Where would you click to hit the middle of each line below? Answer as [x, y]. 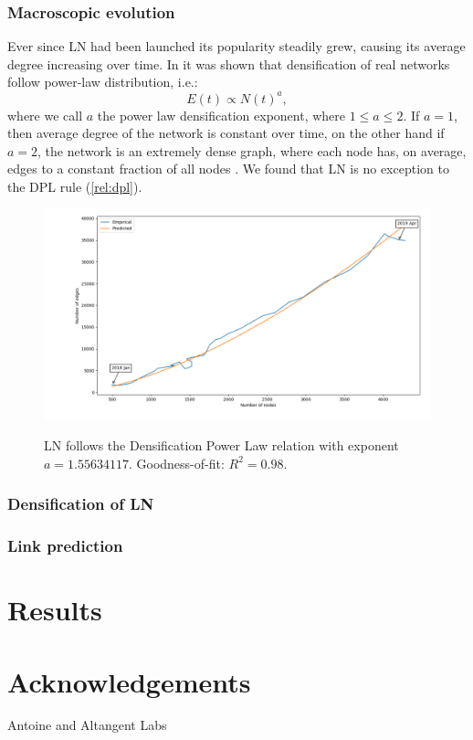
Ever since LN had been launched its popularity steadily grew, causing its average [236, 46]
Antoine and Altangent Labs [87, 725]
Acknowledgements [129, 681]
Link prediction [65, 546]
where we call [45, 115]
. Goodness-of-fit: [176, 463]
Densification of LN [81, 504]
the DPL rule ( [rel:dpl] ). [75, 186]
